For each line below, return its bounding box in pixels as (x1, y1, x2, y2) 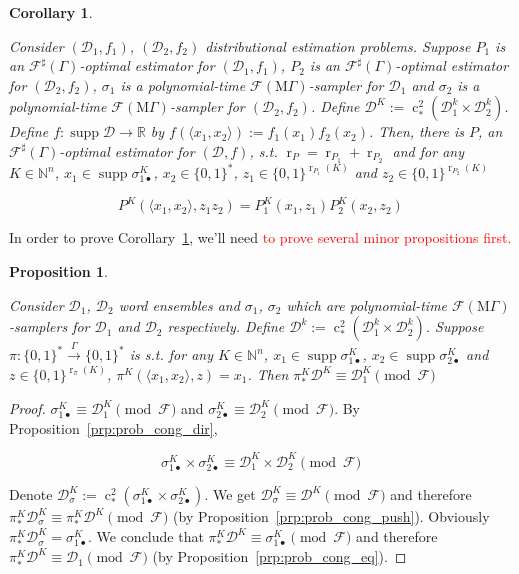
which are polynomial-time (286, 294, 448, 315)
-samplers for (9, 316, 90, 337)
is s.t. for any (129, 344, 214, 364)
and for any (392, 140, 464, 161)
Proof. (9, 398, 46, 419)
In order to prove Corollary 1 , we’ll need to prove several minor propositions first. (9, 227, 512, 248)
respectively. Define (167, 316, 285, 337)
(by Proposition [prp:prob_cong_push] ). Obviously (173, 506, 490, 527)
